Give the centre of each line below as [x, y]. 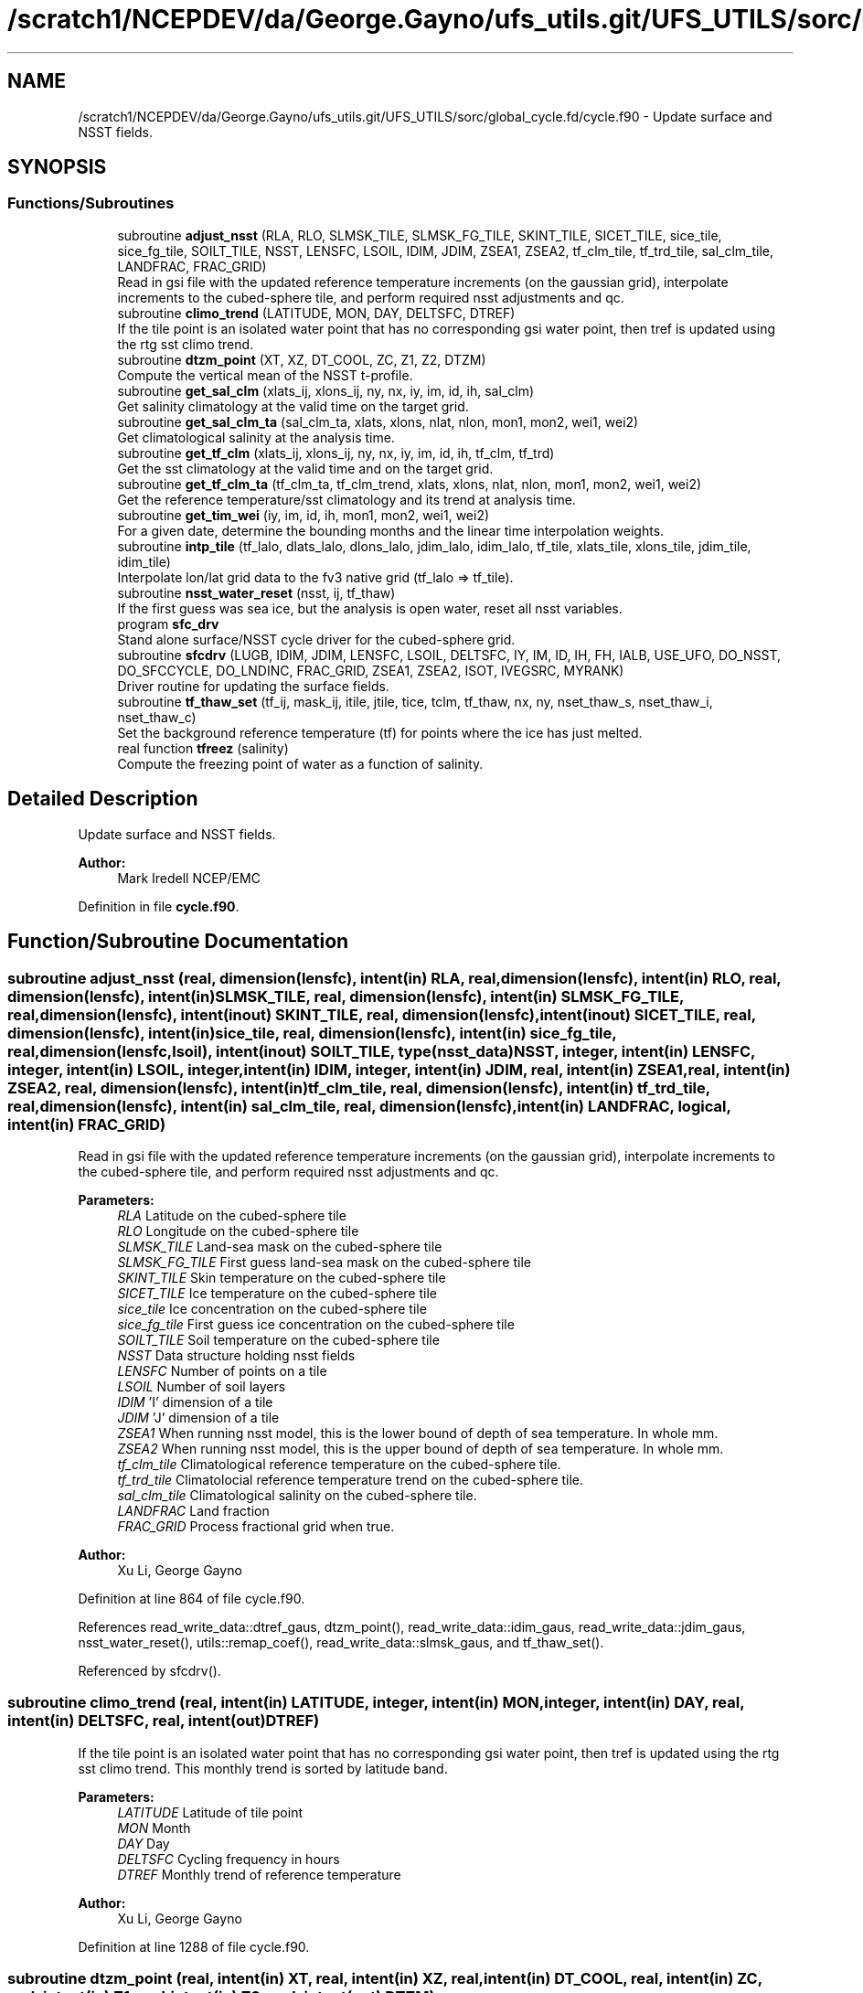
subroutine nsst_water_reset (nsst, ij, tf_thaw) [256, 592]
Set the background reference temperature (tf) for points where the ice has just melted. [380, 732]
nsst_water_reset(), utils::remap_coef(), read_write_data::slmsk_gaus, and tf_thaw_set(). [341, 1642]
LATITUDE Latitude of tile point [210, 1812]
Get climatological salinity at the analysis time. [256, 437]
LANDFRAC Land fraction [193, 1510]
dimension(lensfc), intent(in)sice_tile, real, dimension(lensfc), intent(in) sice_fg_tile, [312, 1033]
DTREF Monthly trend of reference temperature [259, 1874]
